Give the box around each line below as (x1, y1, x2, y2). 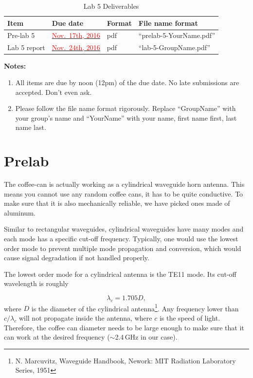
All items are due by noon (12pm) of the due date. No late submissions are (15, 77, 239, 87)
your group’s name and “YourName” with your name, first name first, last (15, 112, 237, 123)
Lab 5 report (7, 42, 45, 53)
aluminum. (4, 207, 36, 217)
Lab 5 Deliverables (83, 1, 139, 11)
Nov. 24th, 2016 (52, 42, 100, 53)
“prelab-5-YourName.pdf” (138, 30, 216, 40)
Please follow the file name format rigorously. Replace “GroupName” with (15, 103, 236, 113)
